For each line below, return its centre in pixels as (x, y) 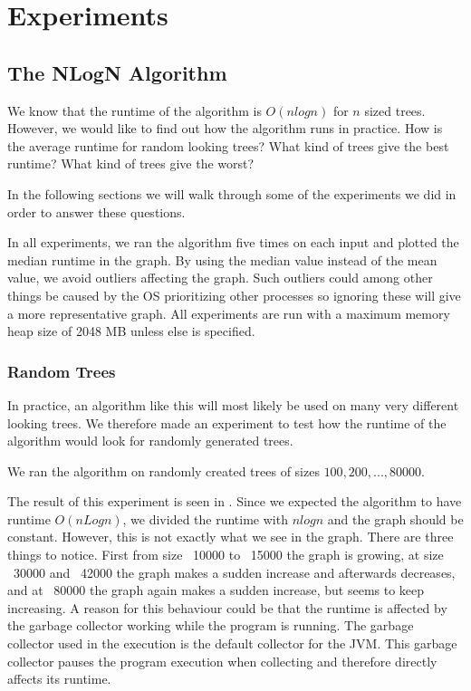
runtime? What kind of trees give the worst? (131, 163)
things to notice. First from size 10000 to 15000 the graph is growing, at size (226, 555)
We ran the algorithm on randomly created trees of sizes (163, 470)
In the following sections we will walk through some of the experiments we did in (232, 193)
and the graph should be (395, 518)
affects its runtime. (59, 679)
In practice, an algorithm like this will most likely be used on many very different (233, 404)
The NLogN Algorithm (117, 72)
